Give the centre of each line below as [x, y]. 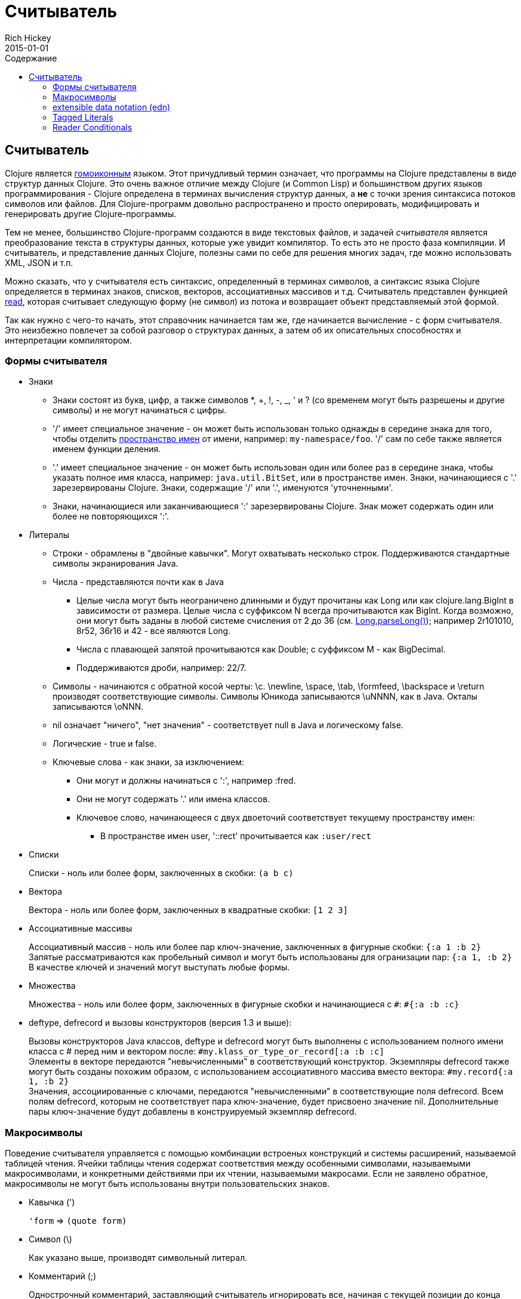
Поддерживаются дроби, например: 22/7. [161, 668]
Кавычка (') [52, 1202]
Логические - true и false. [105, 744]
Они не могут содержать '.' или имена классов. [173, 799]
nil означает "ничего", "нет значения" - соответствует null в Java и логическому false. [228, 725]
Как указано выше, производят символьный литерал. [138, 1258]
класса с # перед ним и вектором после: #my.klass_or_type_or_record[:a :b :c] [206, 1051]
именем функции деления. [107, 449]
